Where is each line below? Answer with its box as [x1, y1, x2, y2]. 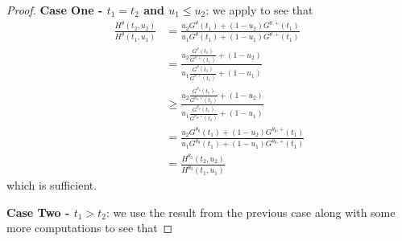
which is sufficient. [6, 177, 97, 194]
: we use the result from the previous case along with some [106, 203, 396, 220]
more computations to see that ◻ [6, 219, 173, 236]
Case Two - [6, 203, 70, 220]
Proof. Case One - [6, 2, 103, 18]
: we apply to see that [205, 2, 313, 18]
